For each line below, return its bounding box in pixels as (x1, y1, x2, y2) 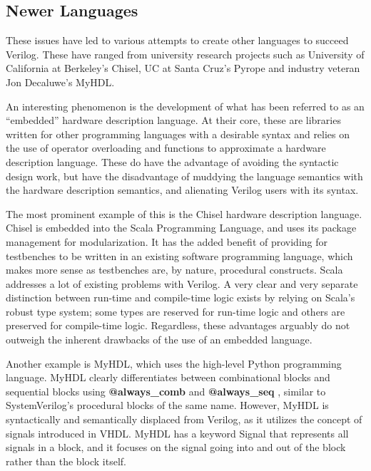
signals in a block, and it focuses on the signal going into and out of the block (6, 440, 346, 455)
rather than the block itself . (6, 453, 126, 468)
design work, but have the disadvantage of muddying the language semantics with (6, 168, 363, 183)
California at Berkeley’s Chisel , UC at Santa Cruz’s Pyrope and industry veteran (6, 61, 360, 76)
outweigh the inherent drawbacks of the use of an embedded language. (6, 332, 312, 347)
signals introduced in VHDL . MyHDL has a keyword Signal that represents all (6, 425, 349, 440)
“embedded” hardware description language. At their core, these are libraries (6, 113, 341, 128)
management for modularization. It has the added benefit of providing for (6, 234, 328, 249)
